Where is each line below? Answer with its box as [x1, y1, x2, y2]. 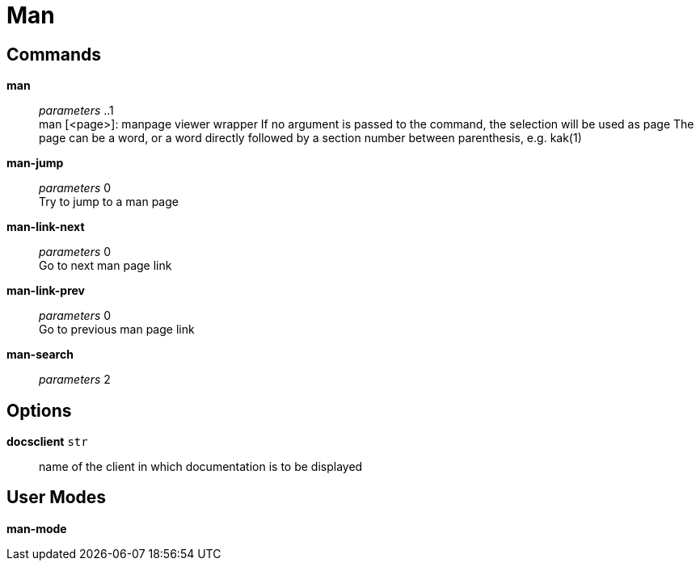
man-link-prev [6, 283, 86, 298]
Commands [6, 44, 102, 65]
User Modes [6, 487, 107, 508]
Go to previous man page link [39, 322, 195, 337]
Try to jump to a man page [39, 195, 179, 209]
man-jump [6, 156, 64, 170]
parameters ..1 [39, 103, 114, 118]
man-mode [6, 521, 67, 535]
